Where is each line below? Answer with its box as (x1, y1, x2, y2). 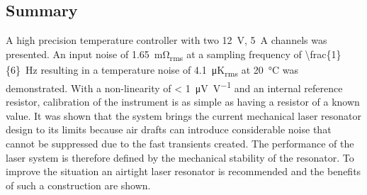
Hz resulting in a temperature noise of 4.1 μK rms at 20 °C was (25, 62, 299, 79)
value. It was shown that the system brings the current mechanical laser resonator (6, 108, 361, 123)
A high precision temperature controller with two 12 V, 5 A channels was (6, 33, 327, 48)
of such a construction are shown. (6, 177, 151, 192)
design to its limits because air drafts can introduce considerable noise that (6, 122, 332, 137)
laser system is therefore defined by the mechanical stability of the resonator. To (6, 150, 354, 165)
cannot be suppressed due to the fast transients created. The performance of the (6, 136, 354, 151)
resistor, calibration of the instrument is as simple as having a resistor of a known (6, 94, 360, 109)
